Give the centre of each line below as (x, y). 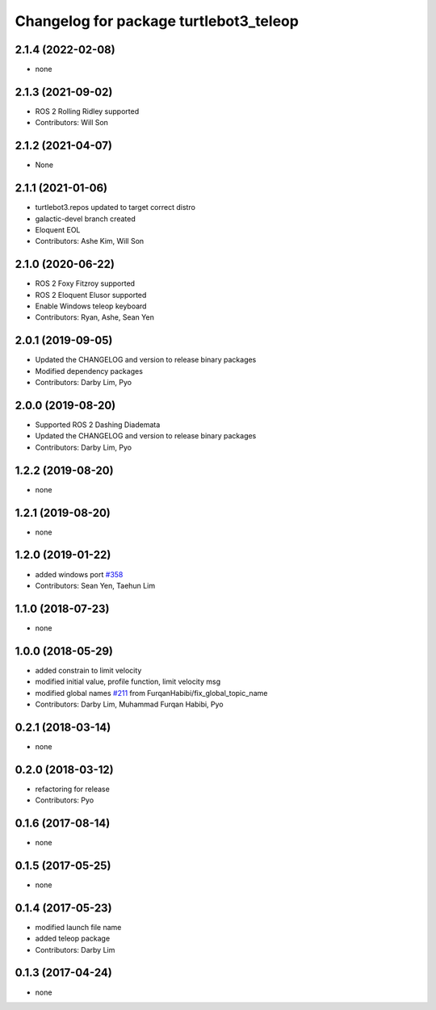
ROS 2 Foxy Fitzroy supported (85, 283)
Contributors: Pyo (65, 800)
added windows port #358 (79, 574)
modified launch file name (78, 927)
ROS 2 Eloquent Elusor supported (91, 295)
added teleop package (73, 939)
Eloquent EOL (58, 229)
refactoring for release (73, 789)
